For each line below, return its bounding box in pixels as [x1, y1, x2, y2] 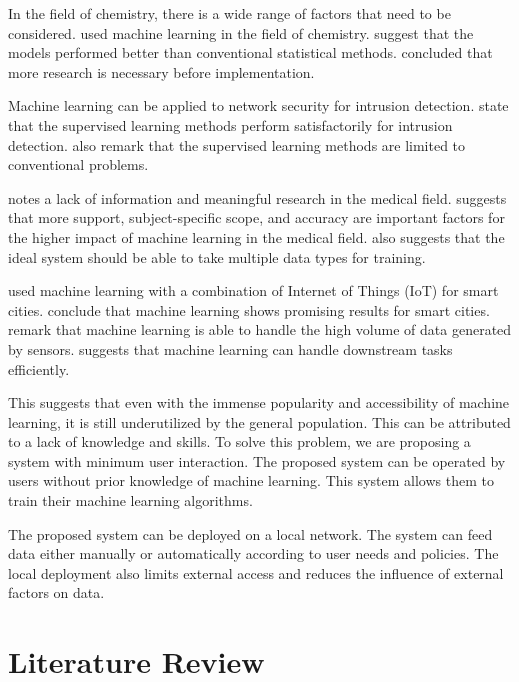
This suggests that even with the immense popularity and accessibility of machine [8, 392, 510, 413]
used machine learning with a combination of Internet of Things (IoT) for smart [8, 280, 499, 301]
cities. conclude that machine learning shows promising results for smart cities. [8, 299, 490, 320]
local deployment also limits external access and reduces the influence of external [8, 562, 504, 583]
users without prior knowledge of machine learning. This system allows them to [8, 470, 494, 491]
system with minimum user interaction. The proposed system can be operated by [8, 450, 506, 471]
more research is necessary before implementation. [8, 61, 315, 82]
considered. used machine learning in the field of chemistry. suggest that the [8, 22, 474, 43]
